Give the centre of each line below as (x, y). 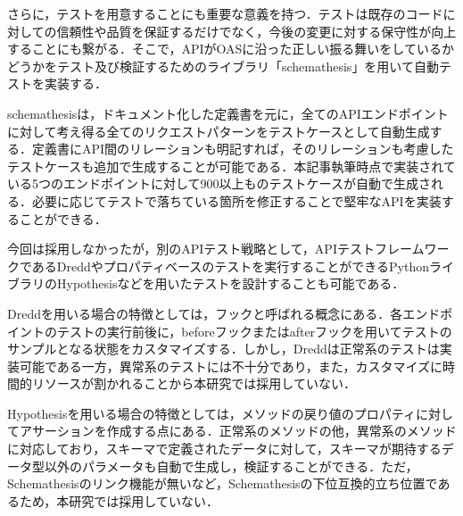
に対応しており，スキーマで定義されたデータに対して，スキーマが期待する (224, 449)
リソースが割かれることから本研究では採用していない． (194, 383)
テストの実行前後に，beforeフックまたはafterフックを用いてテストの (254, 331)
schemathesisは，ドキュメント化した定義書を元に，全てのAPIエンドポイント (228, 113)
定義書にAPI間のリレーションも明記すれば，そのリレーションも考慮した (243, 149)
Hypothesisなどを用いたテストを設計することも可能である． (231, 283)
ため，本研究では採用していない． (119, 500)
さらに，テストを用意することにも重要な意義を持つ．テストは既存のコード (225, 13)
